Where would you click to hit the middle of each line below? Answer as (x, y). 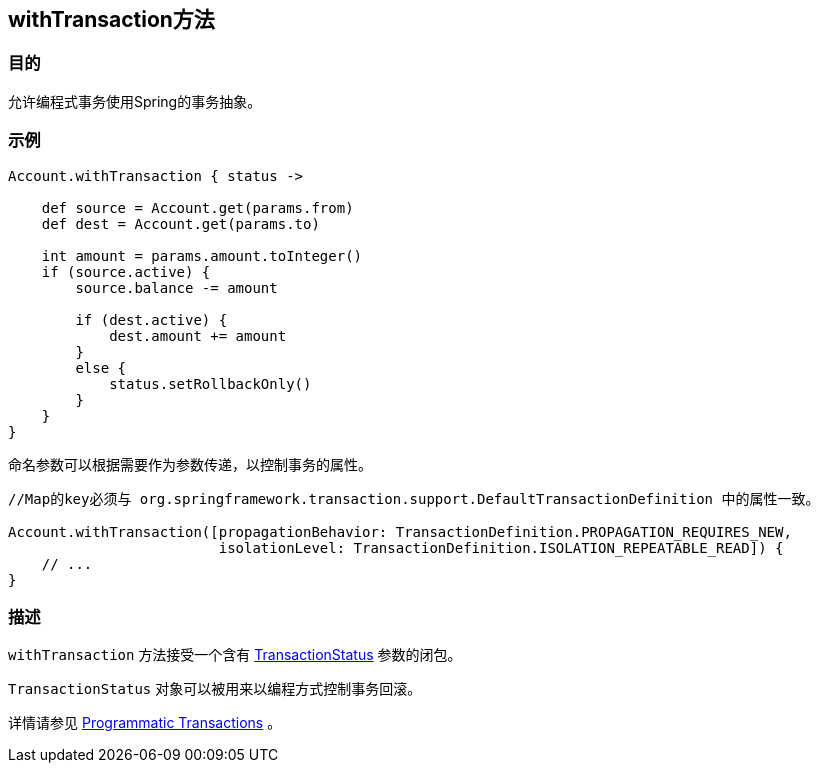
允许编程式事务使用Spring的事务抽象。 (135, 101)
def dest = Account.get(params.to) (180, 223)
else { (101, 367)
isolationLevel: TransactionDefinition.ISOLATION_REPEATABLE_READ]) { (501, 547)
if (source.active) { (126, 271)
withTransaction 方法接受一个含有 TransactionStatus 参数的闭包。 (235, 655)
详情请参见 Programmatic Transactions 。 (145, 723)
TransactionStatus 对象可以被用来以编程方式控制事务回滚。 (215, 689)
